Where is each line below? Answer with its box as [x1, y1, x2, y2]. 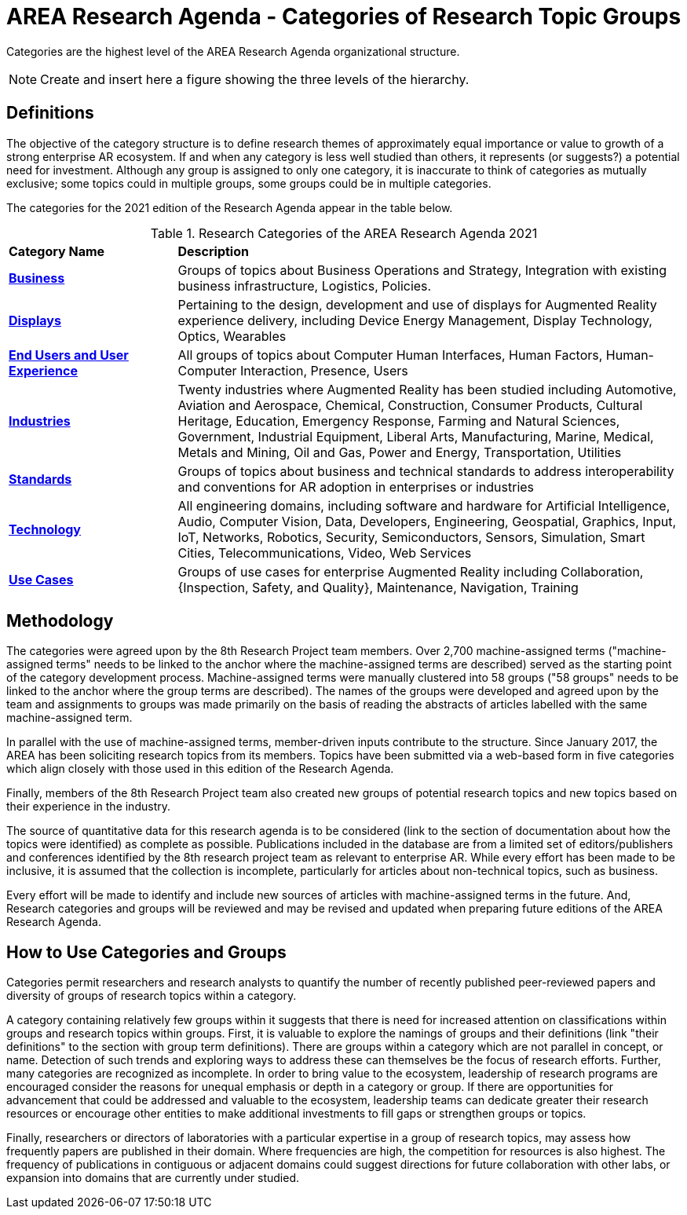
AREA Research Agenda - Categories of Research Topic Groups [6, 3, 682, 30]
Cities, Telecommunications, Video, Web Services [177, 544, 472, 561]
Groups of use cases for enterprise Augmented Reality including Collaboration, [177, 563, 644, 580]
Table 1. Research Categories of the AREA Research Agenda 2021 [150, 225, 538, 241]
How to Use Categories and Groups [6, 942, 287, 962]
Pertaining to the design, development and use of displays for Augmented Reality [177, 296, 657, 313]
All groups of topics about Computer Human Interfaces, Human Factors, [177, 346, 603, 363]
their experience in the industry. [6, 800, 170, 814]
